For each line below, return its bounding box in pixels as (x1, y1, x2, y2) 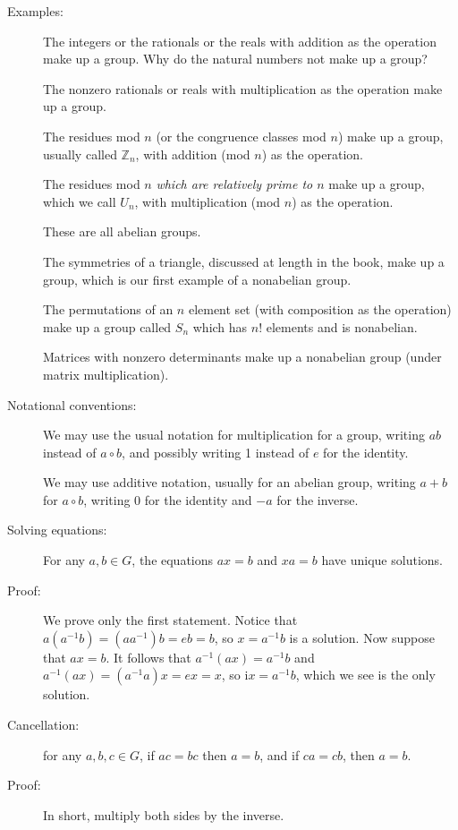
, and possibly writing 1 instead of (122, 442, 310, 461)
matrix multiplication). (43, 364, 169, 383)
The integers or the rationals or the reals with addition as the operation (43, 31, 437, 50)
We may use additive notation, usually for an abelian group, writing (43, 473, 416, 492)
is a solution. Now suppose (289, 628, 436, 646)
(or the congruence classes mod (156, 126, 327, 145)
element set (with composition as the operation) (188, 300, 452, 319)
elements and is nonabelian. (266, 317, 418, 336)
